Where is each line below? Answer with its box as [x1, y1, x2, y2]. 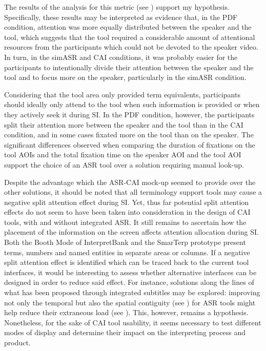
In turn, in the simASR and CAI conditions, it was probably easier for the [4, 51, 238, 62]
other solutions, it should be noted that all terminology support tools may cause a [4, 187, 262, 197]
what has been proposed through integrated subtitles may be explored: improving [4, 287, 260, 298]
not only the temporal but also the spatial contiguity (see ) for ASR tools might [4, 297, 256, 307]
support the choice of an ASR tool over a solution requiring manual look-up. [4, 159, 244, 170]
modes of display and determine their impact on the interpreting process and [4, 327, 246, 338]
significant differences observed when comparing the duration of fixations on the [4, 139, 255, 150]
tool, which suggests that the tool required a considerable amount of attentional [4, 31, 255, 42]
